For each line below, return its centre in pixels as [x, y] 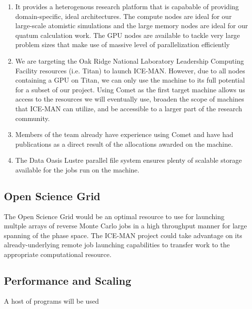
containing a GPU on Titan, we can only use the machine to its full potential [130, 80]
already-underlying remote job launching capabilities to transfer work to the [117, 245]
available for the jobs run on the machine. [77, 169]
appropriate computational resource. [58, 254]
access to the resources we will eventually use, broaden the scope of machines [130, 99]
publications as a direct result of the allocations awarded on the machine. [124, 144]
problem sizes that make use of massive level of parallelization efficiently [122, 44]
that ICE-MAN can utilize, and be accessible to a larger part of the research [129, 108]
